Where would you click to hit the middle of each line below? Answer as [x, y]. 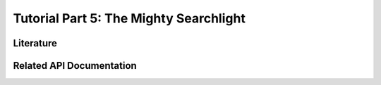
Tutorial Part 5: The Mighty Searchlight [129, 18]
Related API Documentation [75, 66]
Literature [35, 43]
